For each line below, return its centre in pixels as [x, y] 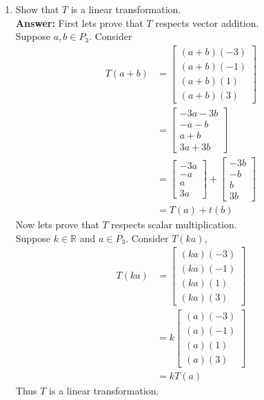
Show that [37, 9]
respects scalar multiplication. [174, 224]
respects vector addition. [207, 22]
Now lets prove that [57, 224]
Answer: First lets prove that [79, 22]
